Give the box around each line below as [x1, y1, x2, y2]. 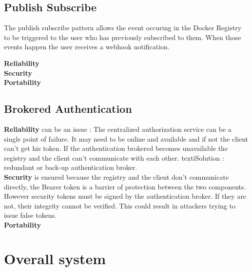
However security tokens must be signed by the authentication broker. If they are [4, 191, 247, 201]
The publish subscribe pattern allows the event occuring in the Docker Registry [4, 22, 242, 33]
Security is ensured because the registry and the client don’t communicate [4, 171, 229, 182]
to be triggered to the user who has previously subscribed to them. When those [4, 32, 241, 42]
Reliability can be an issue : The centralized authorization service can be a [4, 124, 232, 134]
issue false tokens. [4, 210, 57, 220]
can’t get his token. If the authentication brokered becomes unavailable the [4, 143, 228, 153]
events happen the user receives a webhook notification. [4, 42, 170, 52]
